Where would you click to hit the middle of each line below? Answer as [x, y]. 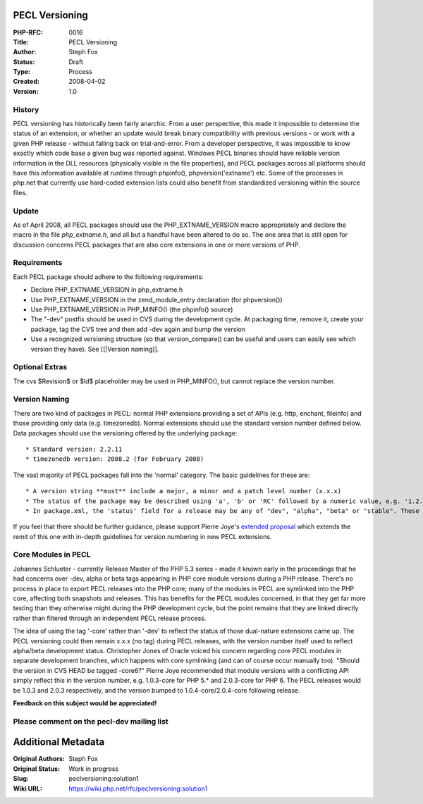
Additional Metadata [59, 742]
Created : [26, 82]
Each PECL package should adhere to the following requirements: [108, 277]
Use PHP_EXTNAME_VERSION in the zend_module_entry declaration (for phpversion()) [157, 299]
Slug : [21, 779]
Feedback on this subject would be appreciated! [85, 703]
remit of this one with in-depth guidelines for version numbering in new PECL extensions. [142, 536]
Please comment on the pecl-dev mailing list [91, 721]
